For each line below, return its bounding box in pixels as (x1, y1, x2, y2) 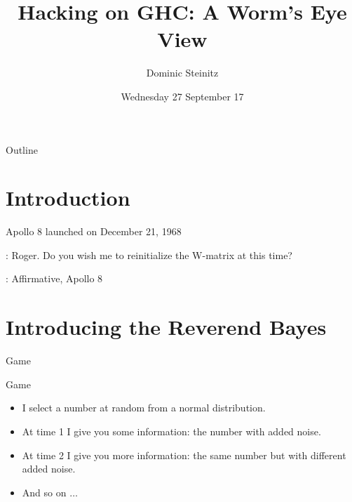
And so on (22, 484, 67, 499)
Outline (6, 142, 38, 157)
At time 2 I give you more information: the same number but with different (22, 447, 346, 462)
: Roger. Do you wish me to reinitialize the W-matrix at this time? (6, 247, 292, 262)
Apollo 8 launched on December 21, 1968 (6, 224, 182, 239)
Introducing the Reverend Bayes (6, 312, 327, 341)
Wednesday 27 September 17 (121, 88, 244, 103)
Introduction (6, 183, 130, 212)
